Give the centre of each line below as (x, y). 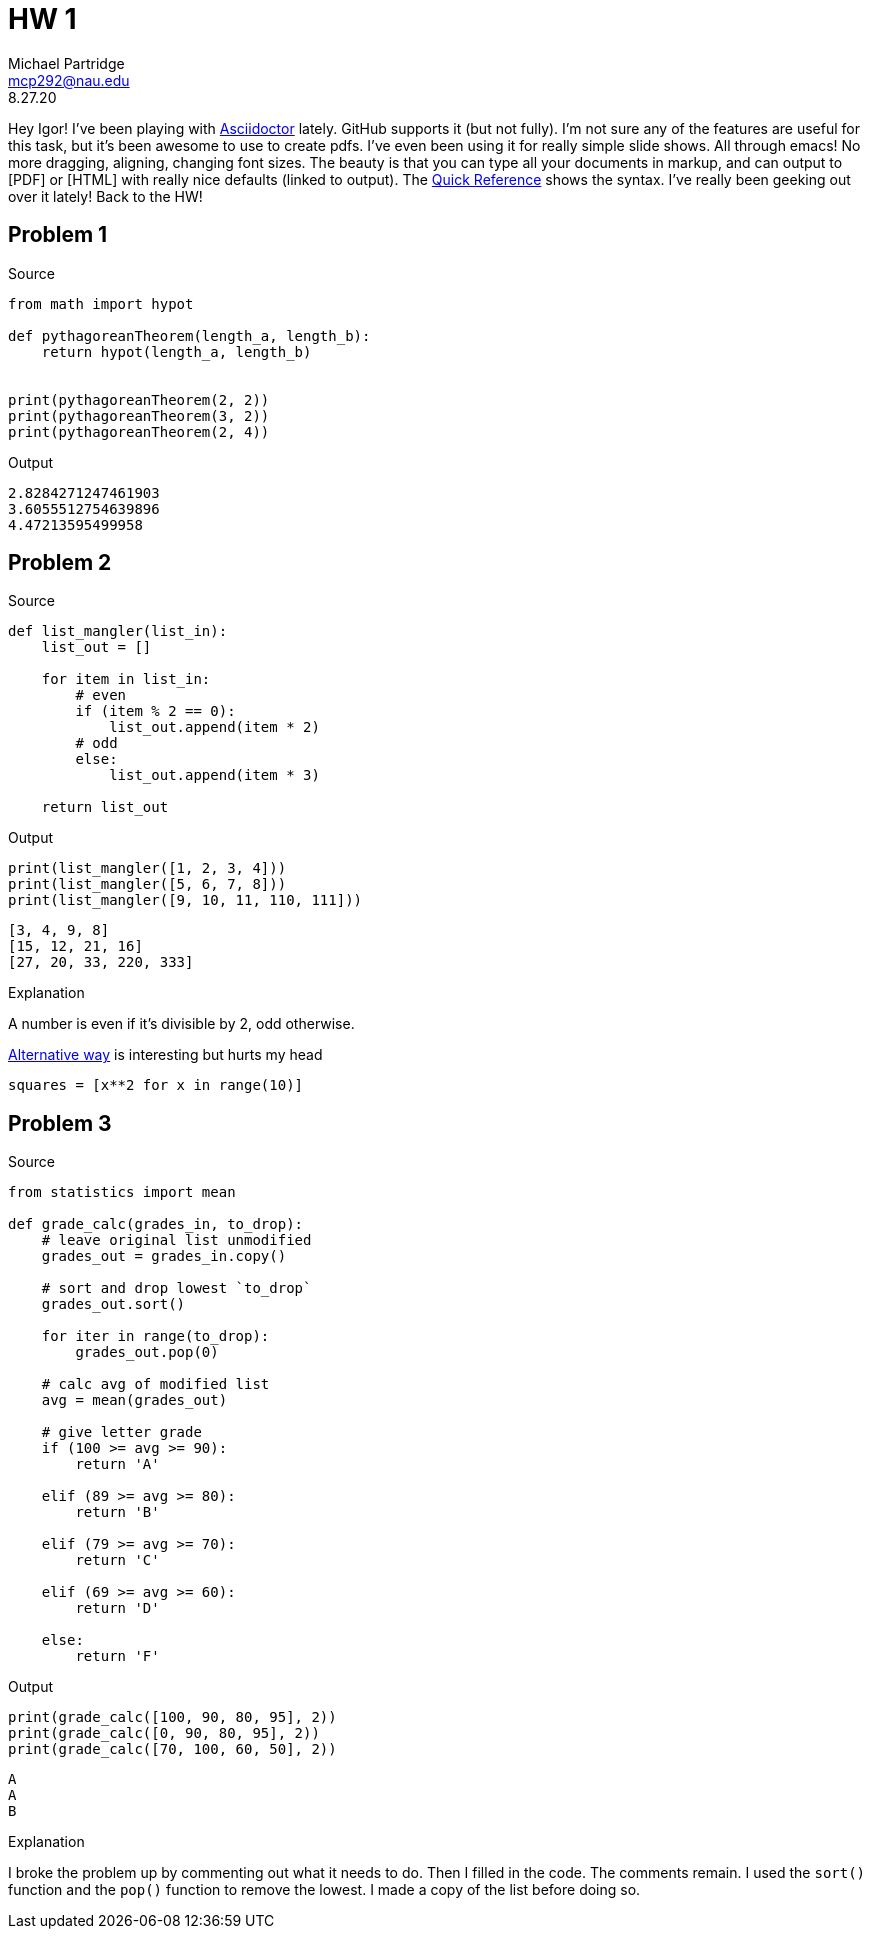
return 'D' (117, 1608)
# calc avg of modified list (155, 1384)
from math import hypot (101, 303)
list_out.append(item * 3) (214, 775)
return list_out (105, 807)
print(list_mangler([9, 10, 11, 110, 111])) (185, 900)
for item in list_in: (126, 679)
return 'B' (117, 1512)
